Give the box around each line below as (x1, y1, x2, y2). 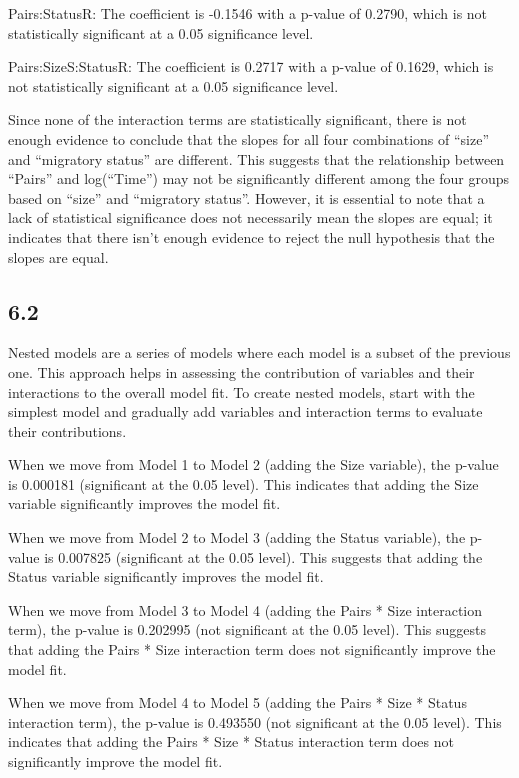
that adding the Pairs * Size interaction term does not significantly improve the (8, 639, 496, 660)
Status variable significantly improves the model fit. (8, 566, 324, 587)
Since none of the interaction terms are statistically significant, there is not (8, 109, 467, 130)
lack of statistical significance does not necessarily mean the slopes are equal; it (8, 207, 493, 228)
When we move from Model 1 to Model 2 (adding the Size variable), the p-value (8, 454, 499, 475)
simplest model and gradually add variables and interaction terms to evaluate (8, 401, 483, 422)
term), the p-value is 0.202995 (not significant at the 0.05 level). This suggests (8, 619, 487, 640)
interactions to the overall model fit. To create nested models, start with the (8, 381, 475, 402)
